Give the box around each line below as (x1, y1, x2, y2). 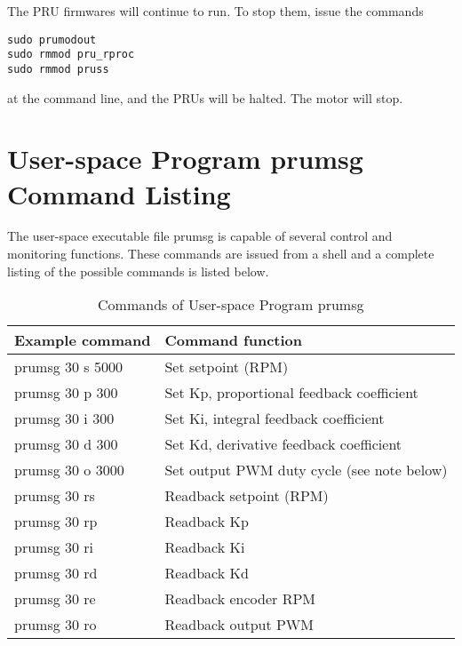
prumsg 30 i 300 (14, 408, 115, 429)
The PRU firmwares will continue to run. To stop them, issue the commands (7, 2, 424, 20)
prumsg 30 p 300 (14, 382, 118, 403)
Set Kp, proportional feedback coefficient (164, 382, 418, 403)
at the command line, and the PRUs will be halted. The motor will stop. (7, 88, 403, 107)
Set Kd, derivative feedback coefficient (164, 434, 402, 455)
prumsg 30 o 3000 (14, 459, 124, 481)
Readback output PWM (164, 614, 314, 635)
